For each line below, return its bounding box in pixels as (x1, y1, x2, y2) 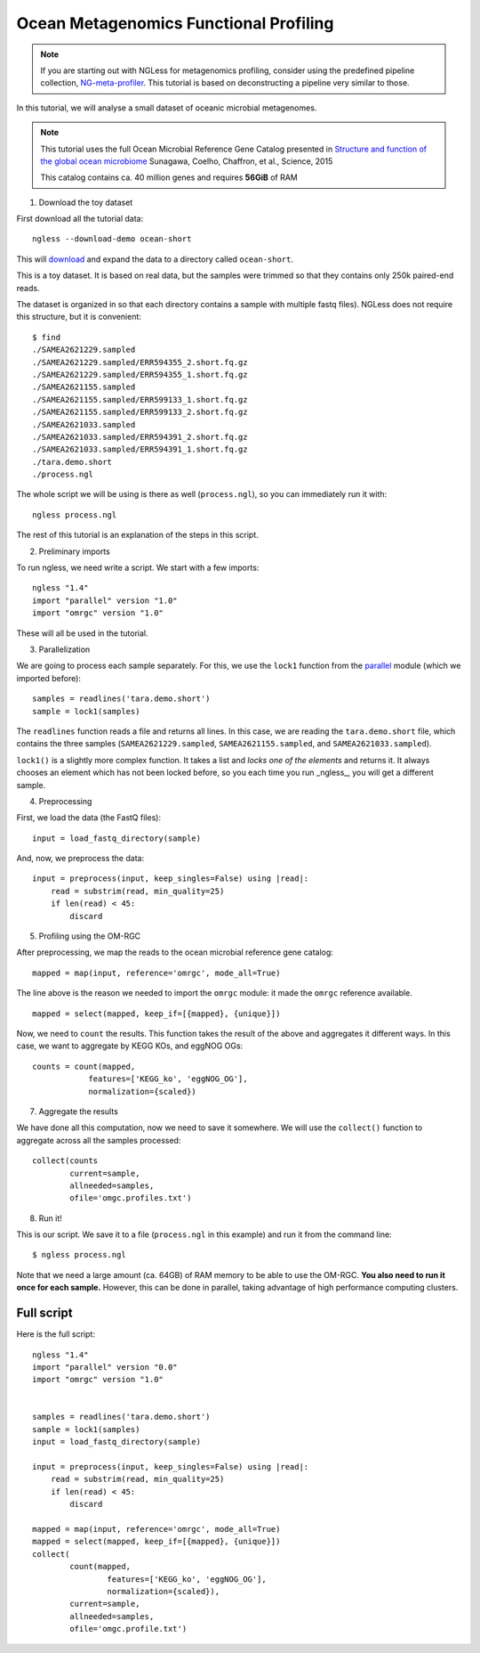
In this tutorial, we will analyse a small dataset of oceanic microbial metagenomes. (16, 102, 317, 113)
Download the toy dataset (38, 197, 133, 208)
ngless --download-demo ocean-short (32, 234, 192, 244)
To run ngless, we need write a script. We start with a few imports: (16, 562, 260, 574)
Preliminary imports (38, 546, 110, 557)
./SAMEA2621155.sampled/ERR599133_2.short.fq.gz (32, 407, 248, 418)
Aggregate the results (38, 1105, 119, 1117)
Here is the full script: (16, 1329, 95, 1339)
